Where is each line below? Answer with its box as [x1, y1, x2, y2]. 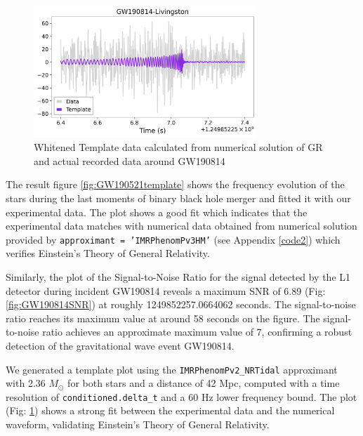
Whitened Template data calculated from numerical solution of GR [34, 140, 323, 154]
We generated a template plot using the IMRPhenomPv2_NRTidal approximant [6, 362, 338, 376]
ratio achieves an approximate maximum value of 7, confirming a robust [42, 324, 352, 339]
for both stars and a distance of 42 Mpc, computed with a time [67, 376, 340, 390]
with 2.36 [6, 376, 46, 390]
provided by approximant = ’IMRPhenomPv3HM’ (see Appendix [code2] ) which [6, 232, 341, 246]
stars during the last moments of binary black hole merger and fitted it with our [6, 190, 351, 205]
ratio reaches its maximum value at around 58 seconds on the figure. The [6, 310, 320, 325]
